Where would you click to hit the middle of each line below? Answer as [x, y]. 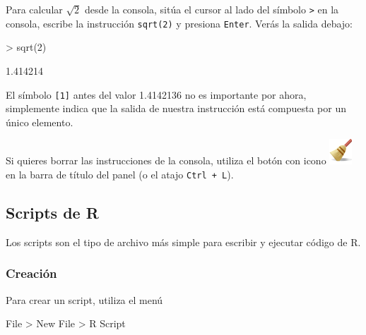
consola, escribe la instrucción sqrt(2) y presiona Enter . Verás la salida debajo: [179, 23]
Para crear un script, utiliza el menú [84, 299]
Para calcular [34, 9]
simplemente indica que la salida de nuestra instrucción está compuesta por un [176, 108]
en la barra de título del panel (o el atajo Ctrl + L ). [120, 174]
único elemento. [40, 122]
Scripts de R [52, 212]
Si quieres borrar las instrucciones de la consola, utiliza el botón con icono [166, 160]
